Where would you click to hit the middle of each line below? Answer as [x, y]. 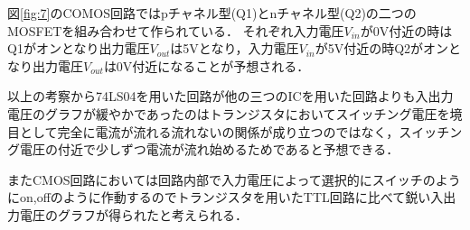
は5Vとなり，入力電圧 [235, 48]
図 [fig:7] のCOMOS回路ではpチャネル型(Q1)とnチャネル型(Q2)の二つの [212, 13]
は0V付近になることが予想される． [207, 65]
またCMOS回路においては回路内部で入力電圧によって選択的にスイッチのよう [234, 179]
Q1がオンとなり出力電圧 [79, 48]
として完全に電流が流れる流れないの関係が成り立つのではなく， [209, 131]
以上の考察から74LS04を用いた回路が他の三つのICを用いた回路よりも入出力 [230, 96]
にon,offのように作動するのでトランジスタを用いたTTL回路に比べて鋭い [219, 197]
